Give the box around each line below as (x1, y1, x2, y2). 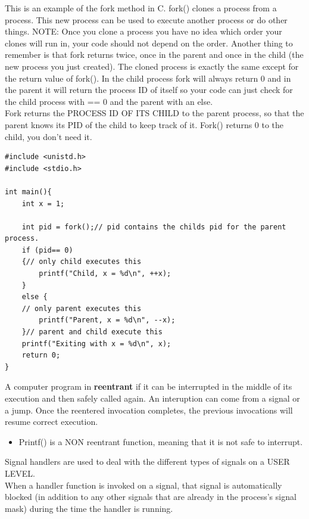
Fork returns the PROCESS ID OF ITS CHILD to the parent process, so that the (5, 107, 304, 119)
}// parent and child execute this (21, 328, 163, 337)
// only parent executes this (21, 304, 142, 313)
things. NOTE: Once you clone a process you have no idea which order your (5, 25, 282, 38)
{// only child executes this (21, 257, 142, 266)
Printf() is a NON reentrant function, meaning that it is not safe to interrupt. (18, 435, 303, 447)
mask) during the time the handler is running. (5, 502, 173, 514)
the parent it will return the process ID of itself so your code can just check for (5, 83, 293, 96)
